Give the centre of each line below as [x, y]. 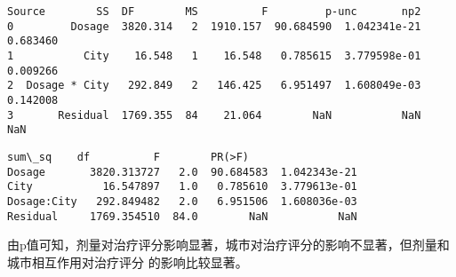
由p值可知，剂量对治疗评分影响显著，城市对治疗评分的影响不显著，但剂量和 [228, 245]
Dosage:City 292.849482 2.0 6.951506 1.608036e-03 [182, 201]
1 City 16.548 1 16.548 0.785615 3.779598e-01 [214, 55]
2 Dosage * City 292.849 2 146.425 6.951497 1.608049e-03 [214, 86]
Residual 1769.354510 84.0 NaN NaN [182, 216]
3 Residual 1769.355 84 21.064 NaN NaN [214, 115]
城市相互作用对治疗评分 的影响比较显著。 [128, 261]
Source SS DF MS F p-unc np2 [214, 12]
